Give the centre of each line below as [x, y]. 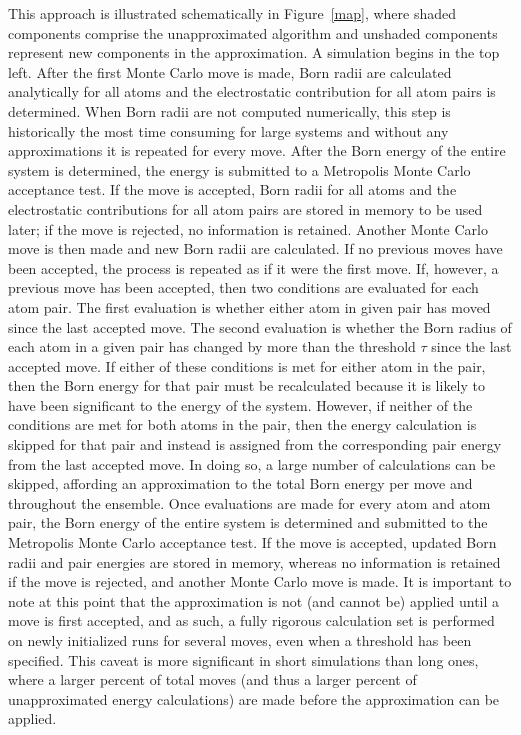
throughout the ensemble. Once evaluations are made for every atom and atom [249, 502]
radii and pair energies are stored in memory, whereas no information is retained [254, 561]
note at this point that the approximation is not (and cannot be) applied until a [254, 600]
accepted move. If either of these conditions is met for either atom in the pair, [247, 365]
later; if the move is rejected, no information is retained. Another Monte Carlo [248, 228]
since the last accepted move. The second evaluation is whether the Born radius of [260, 326]
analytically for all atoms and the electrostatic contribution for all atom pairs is [252, 91]
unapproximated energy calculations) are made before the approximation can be [254, 698]
